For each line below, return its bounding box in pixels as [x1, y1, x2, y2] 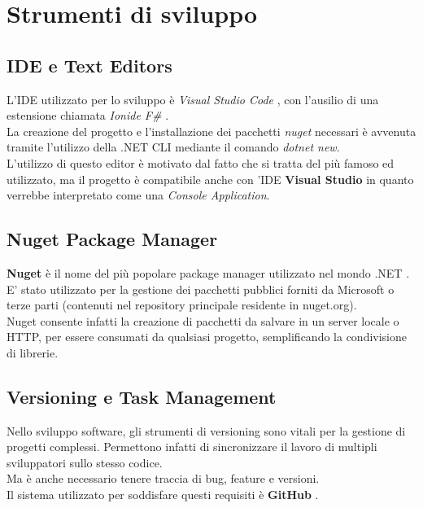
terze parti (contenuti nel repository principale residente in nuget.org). [7, 296, 357, 313]
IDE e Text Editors [7, 52, 172, 77]
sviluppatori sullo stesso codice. [7, 453, 163, 471]
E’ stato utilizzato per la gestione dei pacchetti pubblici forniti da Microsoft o [7, 280, 395, 297]
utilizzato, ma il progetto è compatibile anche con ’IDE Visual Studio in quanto [7, 170, 414, 187]
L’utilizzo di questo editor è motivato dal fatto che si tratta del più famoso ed [7, 154, 395, 171]
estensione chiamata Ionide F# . [7, 107, 169, 124]
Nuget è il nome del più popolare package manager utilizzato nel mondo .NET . [7, 264, 410, 281]
